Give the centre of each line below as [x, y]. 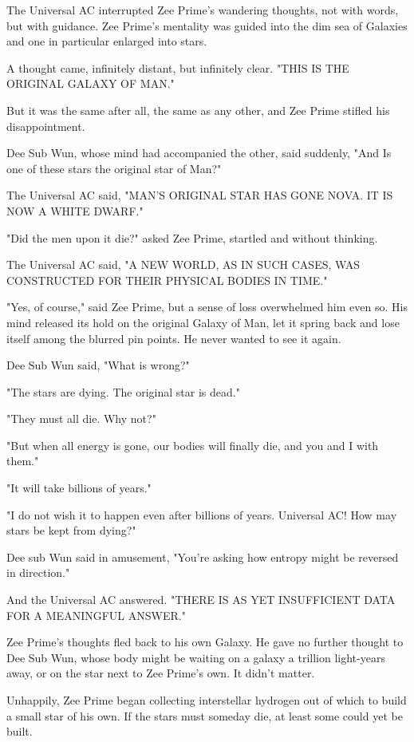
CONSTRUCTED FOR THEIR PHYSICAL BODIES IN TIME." [167, 280]
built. [20, 731]
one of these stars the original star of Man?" [114, 168]
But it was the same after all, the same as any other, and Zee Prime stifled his [198, 110]
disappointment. [46, 126]
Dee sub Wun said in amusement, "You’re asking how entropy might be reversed [203, 556]
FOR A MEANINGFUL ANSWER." [96, 615]
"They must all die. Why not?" [81, 418]
